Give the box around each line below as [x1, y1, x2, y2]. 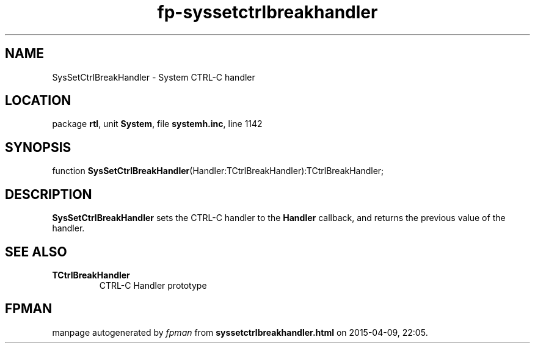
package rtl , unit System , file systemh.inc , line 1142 [52, 118, 263, 129]
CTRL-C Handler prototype [99, 280, 207, 291]
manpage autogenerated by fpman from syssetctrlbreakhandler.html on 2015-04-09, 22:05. [52, 327, 428, 338]
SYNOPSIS [5, 139, 71, 155]
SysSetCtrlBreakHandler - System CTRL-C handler [52, 71, 255, 82]
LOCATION [5, 93, 71, 109]
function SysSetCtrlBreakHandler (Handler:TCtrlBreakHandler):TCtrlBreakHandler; [52, 165, 384, 176]
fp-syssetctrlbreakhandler [157, 2, 378, 23]
